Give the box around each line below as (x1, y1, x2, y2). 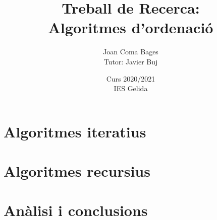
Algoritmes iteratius (4, 121, 146, 141)
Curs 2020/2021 (106, 73, 155, 84)
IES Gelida (114, 83, 148, 94)
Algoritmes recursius (4, 161, 150, 181)
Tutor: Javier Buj (103, 56, 158, 66)
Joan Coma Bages (103, 46, 158, 57)
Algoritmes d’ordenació (48, 17, 213, 38)
